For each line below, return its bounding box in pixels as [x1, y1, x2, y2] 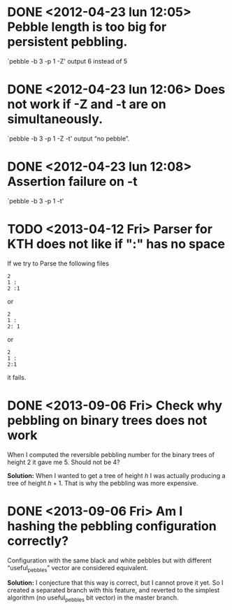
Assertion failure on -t [7, 174, 138, 189]
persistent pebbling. [7, 34, 128, 50]
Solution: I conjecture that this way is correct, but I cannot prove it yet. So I [7, 579, 224, 587]
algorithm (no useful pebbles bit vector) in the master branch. [7, 593, 179, 604]
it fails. [7, 373, 27, 382]
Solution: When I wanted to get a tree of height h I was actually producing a [7, 471, 226, 479]
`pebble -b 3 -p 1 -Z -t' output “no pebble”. [7, 134, 130, 143]
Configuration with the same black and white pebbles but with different [7, 556, 212, 565]
